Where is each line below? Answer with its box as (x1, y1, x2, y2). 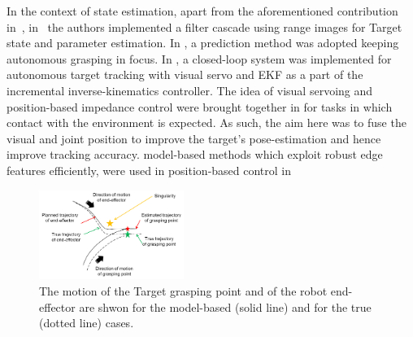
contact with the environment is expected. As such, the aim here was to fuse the (7, 114, 406, 131)
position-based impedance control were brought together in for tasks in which (7, 98, 393, 115)
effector (39, 298, 76, 315)
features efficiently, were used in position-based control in (7, 161, 292, 178)
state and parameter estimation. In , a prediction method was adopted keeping (7, 34, 399, 51)
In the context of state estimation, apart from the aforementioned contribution (7, 2, 398, 19)
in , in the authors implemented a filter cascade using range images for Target (7, 18, 402, 35)
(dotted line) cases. (39, 314, 134, 331)
